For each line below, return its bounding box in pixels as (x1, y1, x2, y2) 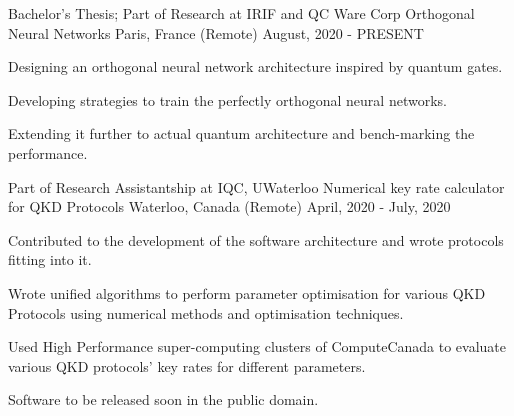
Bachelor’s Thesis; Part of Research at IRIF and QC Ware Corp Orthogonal (8, 3, 475, 23)
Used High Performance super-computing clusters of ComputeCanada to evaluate (8, 336, 507, 357)
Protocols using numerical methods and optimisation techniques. (8, 302, 404, 323)
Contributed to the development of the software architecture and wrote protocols (8, 229, 504, 250)
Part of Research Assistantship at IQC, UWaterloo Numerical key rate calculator (8, 176, 505, 197)
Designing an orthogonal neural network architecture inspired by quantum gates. (8, 56, 503, 77)
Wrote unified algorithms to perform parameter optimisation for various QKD (8, 282, 486, 303)
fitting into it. (8, 249, 92, 270)
